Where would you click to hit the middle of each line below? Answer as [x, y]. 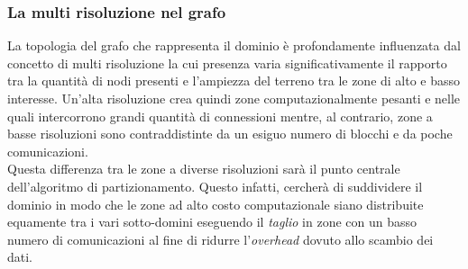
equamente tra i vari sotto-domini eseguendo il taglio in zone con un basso [212, 222]
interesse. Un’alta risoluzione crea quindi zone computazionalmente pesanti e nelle [234, 98]
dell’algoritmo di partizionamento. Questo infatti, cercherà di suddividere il [215, 186]
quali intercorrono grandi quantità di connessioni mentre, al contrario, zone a [220, 116]
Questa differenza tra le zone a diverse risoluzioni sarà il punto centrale [204, 169]
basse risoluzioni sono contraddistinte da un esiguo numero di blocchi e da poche [230, 134]
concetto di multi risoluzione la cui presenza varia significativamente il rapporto [227, 63]
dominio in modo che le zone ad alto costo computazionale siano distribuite [216, 204]
